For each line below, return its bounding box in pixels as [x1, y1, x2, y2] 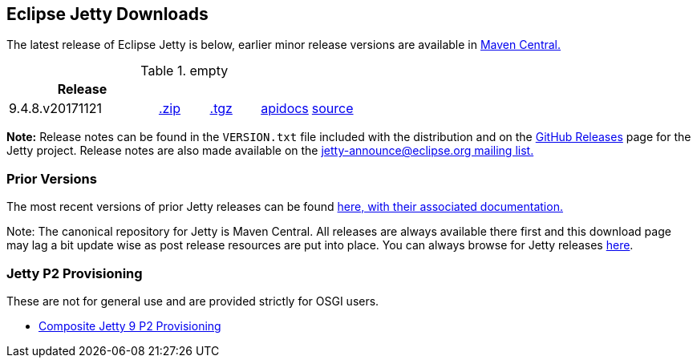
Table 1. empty [140, 63, 229, 79]
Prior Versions [6, 170, 97, 187]
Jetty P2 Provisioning [6, 265, 143, 281]
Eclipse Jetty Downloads [6, 4, 209, 24]
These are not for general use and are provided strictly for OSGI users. [6, 293, 379, 308]
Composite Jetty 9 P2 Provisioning [38, 318, 221, 333]
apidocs [261, 100, 309, 117]
